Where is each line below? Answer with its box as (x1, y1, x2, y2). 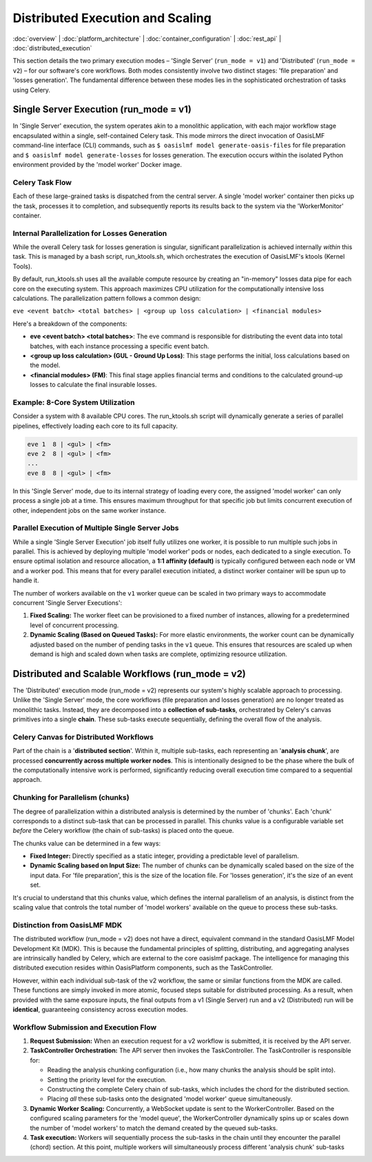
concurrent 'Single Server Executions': (12, 599, 123, 607)
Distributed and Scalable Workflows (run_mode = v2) (12, 668, 246, 680)
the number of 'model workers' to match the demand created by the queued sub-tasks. (30, 1123, 278, 1132)
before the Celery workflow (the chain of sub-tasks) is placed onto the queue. (12, 827, 234, 835)
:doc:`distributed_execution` (12, 43, 92, 52)
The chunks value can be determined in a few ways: (12, 839, 161, 847)
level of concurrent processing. (30, 621, 119, 629)
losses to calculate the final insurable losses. (30, 380, 157, 389)
